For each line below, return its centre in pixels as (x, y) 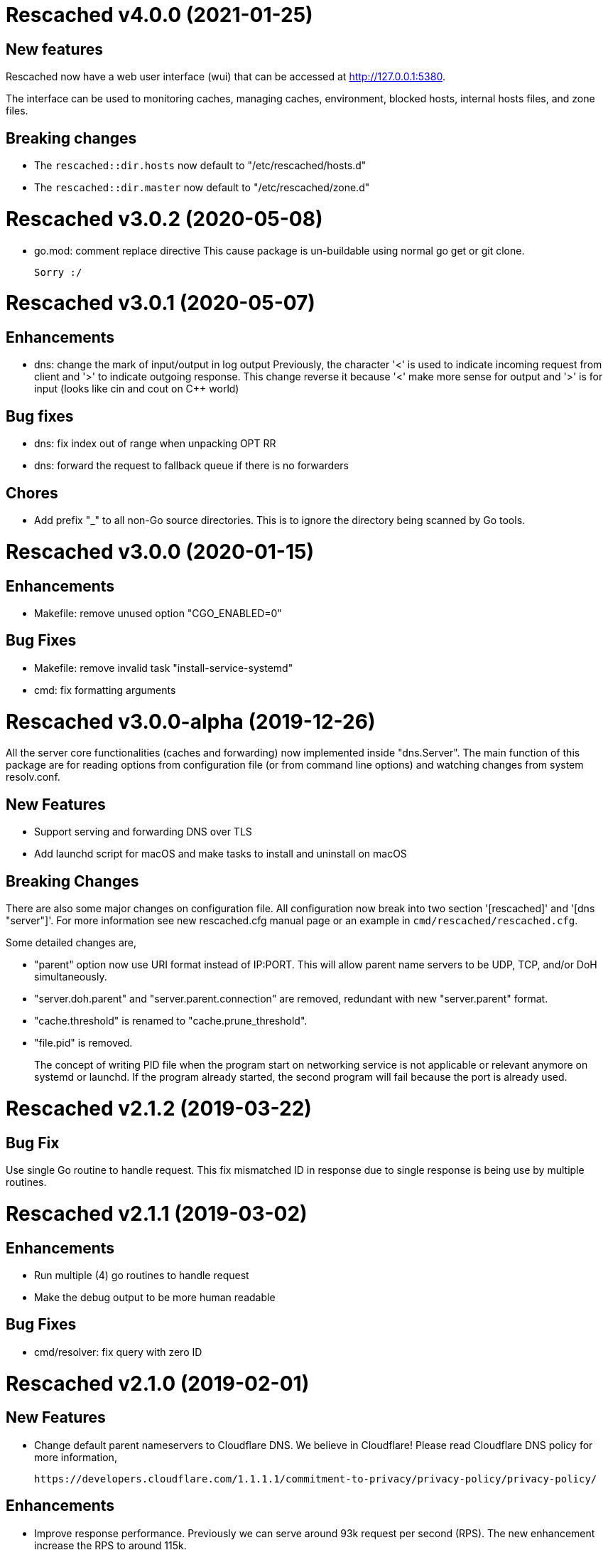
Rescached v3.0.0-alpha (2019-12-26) (191, 721)
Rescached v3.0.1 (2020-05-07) (161, 303)
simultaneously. (71, 977)
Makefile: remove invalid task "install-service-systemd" (164, 668)
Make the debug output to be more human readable (155, 1297)
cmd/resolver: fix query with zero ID (118, 1352)
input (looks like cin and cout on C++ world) (137, 389)
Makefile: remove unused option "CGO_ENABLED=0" (158, 614)
